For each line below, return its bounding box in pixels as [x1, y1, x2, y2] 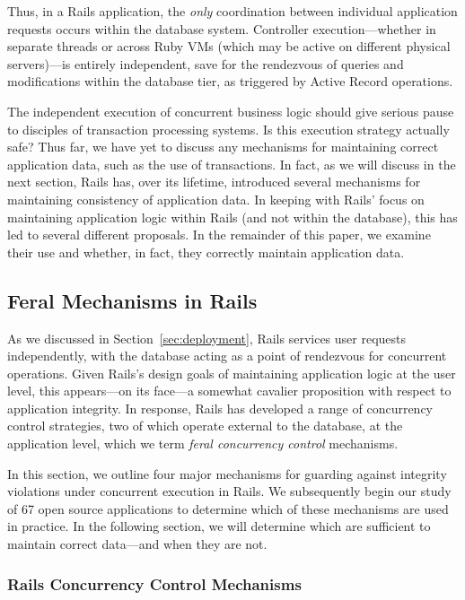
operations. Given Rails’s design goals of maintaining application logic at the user [7, 363, 456, 382]
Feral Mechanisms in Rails [7, 286, 258, 314]
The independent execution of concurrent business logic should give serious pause [7, 101, 454, 120]
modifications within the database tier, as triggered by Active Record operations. [7, 72, 453, 91]
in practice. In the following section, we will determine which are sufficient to [7, 517, 431, 535]
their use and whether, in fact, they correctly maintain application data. [7, 242, 405, 261]
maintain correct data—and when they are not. [7, 535, 268, 553]
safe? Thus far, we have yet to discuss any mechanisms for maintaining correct [7, 137, 439, 156]
